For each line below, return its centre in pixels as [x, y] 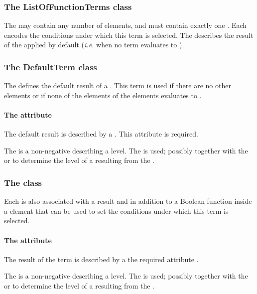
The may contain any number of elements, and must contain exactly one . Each [125, 25]
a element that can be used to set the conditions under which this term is [116, 211]
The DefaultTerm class [51, 67]
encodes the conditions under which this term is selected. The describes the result [129, 35]
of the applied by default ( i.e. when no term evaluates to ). [94, 45]
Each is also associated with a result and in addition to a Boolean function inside [128, 201]
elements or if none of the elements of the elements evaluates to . [103, 95]
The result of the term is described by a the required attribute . [101, 259]
